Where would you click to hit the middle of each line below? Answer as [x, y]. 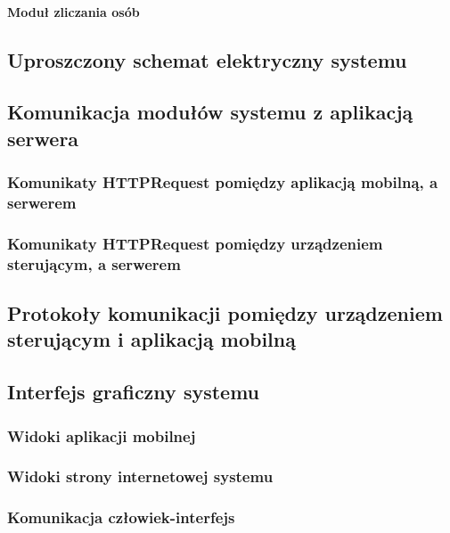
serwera [43, 138]
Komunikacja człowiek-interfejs [121, 517]
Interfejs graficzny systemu [134, 392]
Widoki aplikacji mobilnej [102, 435]
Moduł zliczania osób [74, 11]
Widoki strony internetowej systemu [140, 476]
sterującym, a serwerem [94, 263]
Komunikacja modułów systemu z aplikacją [210, 112]
